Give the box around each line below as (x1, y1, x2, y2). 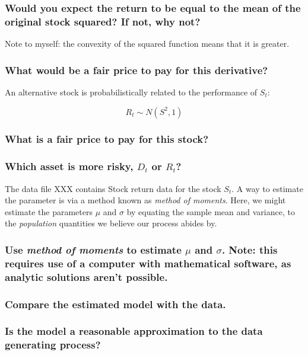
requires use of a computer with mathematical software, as (5, 255, 291, 270)
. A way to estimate (231, 182, 303, 194)
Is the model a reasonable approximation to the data (5, 324, 263, 338)
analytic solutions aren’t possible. (5, 269, 168, 284)
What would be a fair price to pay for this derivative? (5, 62, 268, 77)
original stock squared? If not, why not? (5, 14, 201, 28)
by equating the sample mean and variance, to (126, 205, 295, 218)
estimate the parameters (5, 205, 93, 218)
